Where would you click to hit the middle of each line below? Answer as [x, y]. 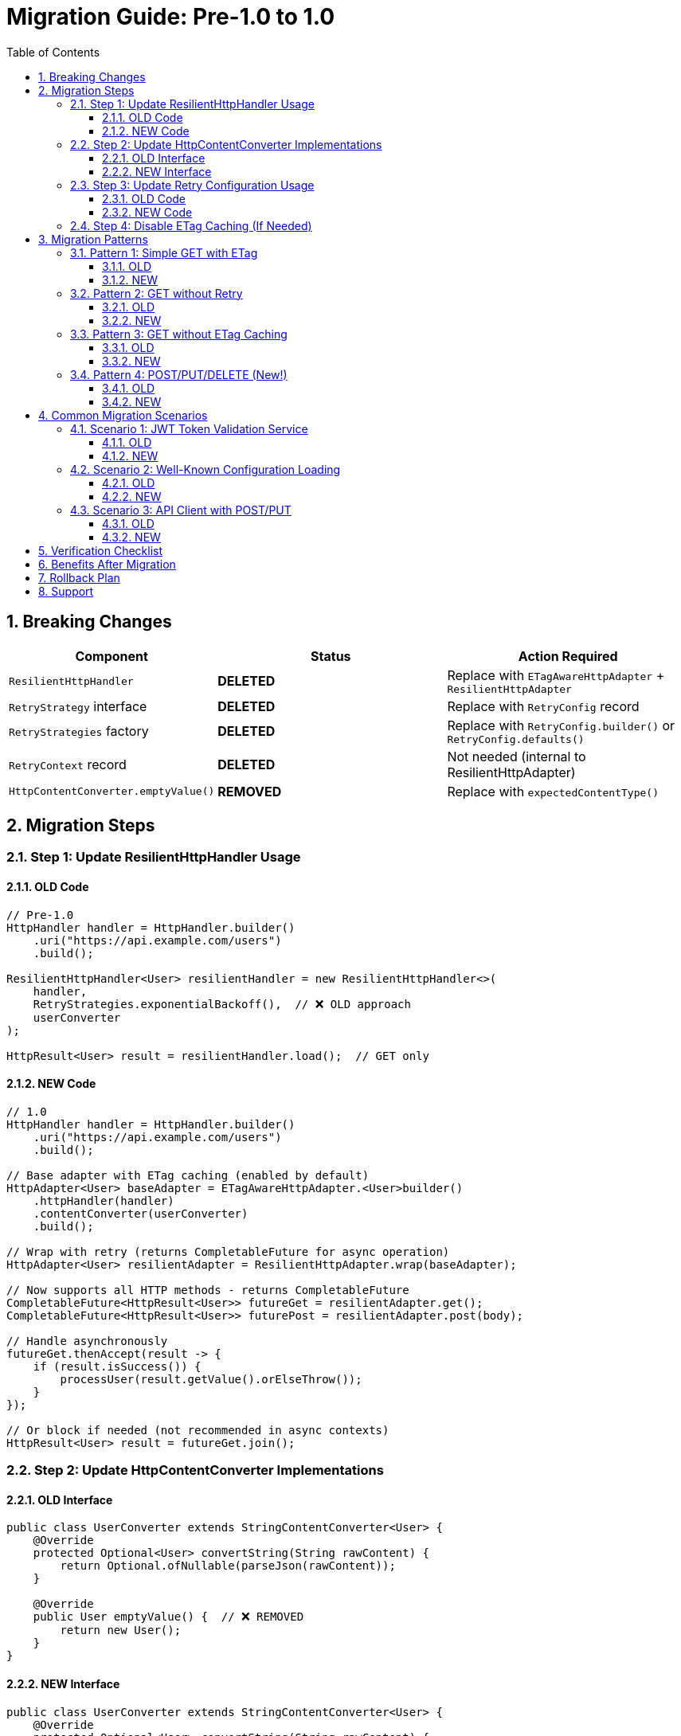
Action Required [568, 656]
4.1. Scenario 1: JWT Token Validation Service [189, 428]
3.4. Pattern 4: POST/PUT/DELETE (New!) [179, 374]
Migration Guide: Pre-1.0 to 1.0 [171, 17]
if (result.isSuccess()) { [117, 1366]
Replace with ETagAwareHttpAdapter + [556, 675]
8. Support [66, 591]
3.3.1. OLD [128, 347]
